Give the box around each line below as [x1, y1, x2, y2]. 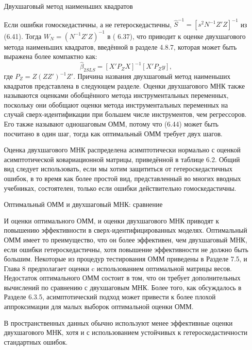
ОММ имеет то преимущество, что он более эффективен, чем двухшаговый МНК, [4, 234, 248, 244]
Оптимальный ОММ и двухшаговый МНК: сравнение [4, 199, 163, 209]
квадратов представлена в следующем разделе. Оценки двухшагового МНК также [4, 80, 245, 91]
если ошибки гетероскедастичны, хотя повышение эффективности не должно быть [4, 244, 249, 254]
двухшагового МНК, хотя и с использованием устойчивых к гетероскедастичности [4, 327, 248, 337]
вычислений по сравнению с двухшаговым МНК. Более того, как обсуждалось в [4, 282, 241, 292]
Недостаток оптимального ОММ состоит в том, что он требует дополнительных [4, 273, 241, 283]
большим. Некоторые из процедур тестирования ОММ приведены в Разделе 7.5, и [4, 254, 247, 264]
